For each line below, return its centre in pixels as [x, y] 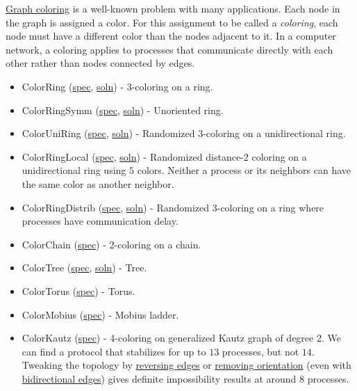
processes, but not [260, 351]
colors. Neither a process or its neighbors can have [244, 170]
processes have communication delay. [100, 221]
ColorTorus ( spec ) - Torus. [78, 290]
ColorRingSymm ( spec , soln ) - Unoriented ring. [123, 110]
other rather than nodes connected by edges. [100, 63]
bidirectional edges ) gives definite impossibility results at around [159, 378]
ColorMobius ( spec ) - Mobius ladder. [100, 314]
